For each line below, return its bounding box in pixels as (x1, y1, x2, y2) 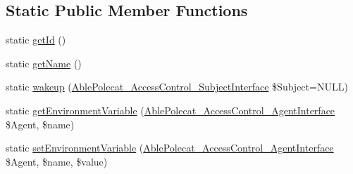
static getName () (6, 55, 82, 70)
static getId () (6, 32, 66, 47)
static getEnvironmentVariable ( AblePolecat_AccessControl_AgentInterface (6, 102, 335, 117)
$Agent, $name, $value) (6, 154, 108, 168)
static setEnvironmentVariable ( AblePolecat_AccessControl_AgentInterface (6, 140, 334, 155)
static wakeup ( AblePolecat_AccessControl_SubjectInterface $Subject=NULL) (6, 79, 348, 94)
